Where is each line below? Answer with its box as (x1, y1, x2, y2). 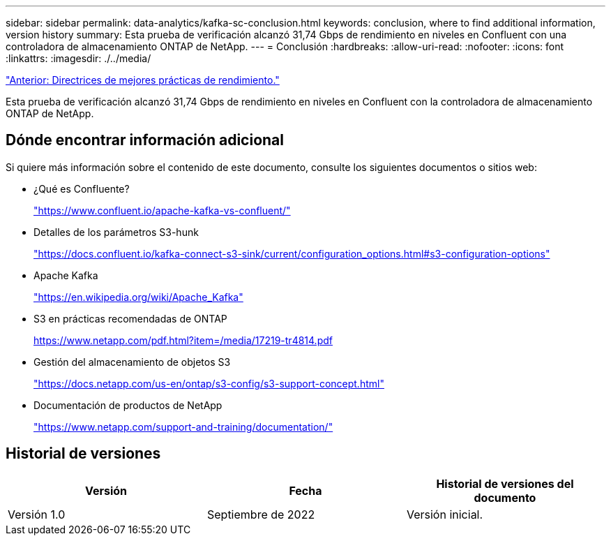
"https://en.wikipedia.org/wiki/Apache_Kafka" (33, 290, 243, 303)
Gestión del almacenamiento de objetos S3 (33, 355, 231, 368)
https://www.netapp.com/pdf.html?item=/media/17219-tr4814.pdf (33, 334, 333, 346)
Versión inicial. (406, 507, 483, 521)
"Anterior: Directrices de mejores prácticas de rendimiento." (6, 74, 280, 86)
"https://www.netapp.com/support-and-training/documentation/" (33, 420, 333, 433)
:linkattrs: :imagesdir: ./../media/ (6, 52, 151, 64)
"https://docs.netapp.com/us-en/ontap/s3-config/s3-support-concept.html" (33, 377, 384, 390)
